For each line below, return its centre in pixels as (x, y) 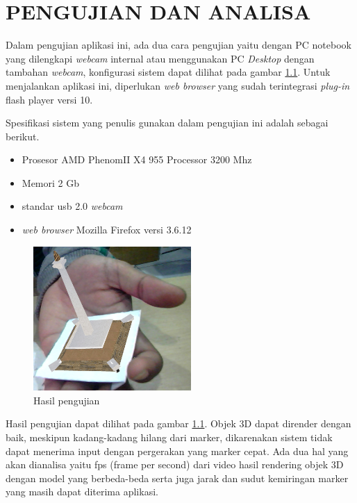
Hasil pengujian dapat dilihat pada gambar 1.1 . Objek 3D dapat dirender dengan (178, 423)
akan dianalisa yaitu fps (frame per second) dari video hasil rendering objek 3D (175, 464)
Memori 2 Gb (50, 182)
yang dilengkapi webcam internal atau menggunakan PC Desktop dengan (160, 58)
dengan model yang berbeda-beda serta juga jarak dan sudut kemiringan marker (177, 478)
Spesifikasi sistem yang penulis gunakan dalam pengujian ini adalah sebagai (167, 123)
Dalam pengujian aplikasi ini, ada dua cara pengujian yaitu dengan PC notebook (178, 45)
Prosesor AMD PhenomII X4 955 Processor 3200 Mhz (137, 159)
